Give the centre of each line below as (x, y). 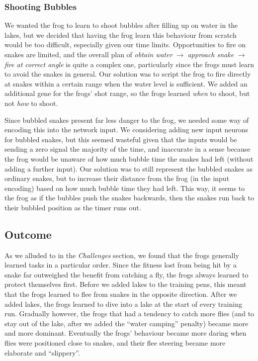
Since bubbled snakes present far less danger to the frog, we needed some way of (127, 120)
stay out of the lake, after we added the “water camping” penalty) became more (127, 323)
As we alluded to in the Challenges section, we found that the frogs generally (122, 255)
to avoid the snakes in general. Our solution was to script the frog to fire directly (128, 74)
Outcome (28, 234)
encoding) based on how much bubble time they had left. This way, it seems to (125, 188)
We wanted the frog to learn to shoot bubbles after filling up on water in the (121, 25)
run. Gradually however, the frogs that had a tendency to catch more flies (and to (129, 314)
